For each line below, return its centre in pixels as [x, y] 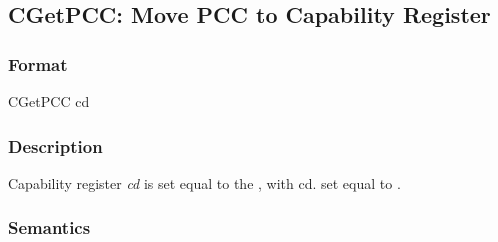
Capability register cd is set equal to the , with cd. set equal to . [204, 182]
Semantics [49, 227]
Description [55, 145]
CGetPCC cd [49, 101]
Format [38, 63]
